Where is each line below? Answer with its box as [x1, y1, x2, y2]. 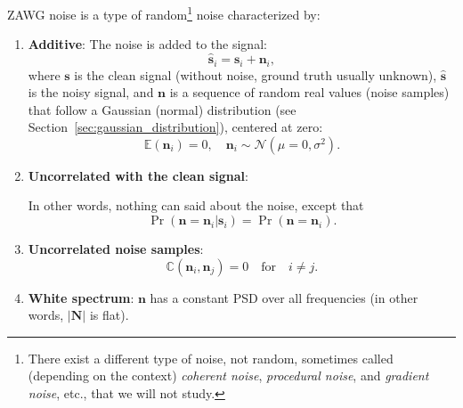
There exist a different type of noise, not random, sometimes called [28, 348, 394, 367]
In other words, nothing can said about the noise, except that [28, 196, 364, 215]
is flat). [89, 306, 129, 324]
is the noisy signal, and [28, 83, 154, 102]
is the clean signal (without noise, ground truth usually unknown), [74, 65, 437, 84]
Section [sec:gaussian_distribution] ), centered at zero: [28, 118, 323, 136]
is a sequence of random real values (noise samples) [169, 83, 450, 102]
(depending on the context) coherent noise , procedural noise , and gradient [28, 366, 429, 385]
